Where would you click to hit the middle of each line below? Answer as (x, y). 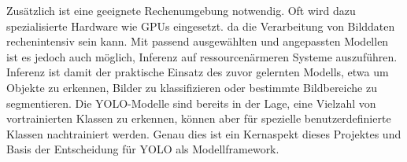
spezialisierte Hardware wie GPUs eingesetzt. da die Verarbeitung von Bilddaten (201, 26)
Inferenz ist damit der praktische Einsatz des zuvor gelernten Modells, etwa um (198, 72)
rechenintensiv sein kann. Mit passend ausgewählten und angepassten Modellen (198, 41)
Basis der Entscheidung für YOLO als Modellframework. (143, 149)
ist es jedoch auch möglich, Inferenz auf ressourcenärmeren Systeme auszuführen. (202, 56)
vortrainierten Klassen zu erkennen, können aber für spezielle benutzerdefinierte (199, 118)
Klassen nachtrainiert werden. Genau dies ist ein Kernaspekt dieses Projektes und (204, 133)
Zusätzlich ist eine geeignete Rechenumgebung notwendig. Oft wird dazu (181, 10)
